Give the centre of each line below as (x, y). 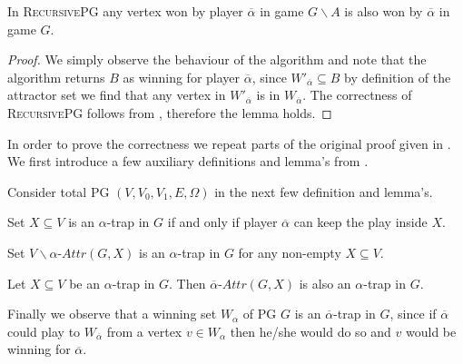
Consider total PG (59, 191)
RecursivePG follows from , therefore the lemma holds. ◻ (170, 112)
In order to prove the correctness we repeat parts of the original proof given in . (229, 143)
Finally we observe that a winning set (112, 314)
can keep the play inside (360, 222)
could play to (44, 331)
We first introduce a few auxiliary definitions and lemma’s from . (188, 161)
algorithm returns (56, 77)
